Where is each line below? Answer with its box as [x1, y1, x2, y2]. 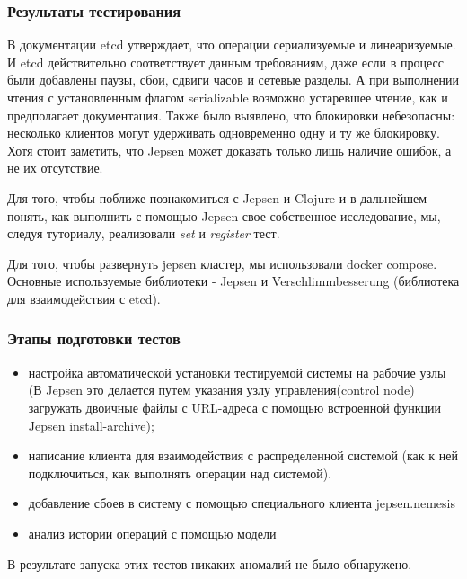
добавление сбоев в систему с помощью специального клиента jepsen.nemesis [28, 494, 456, 512]
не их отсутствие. [7, 158, 103, 177]
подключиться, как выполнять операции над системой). [28, 463, 332, 482]
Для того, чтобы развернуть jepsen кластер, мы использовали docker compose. [7, 254, 437, 272]
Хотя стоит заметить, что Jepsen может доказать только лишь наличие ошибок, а [7, 140, 452, 159]
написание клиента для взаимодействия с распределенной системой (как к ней [28, 446, 458, 465]
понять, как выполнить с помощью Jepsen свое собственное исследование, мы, [7, 206, 441, 225]
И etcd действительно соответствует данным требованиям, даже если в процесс [7, 52, 444, 71]
